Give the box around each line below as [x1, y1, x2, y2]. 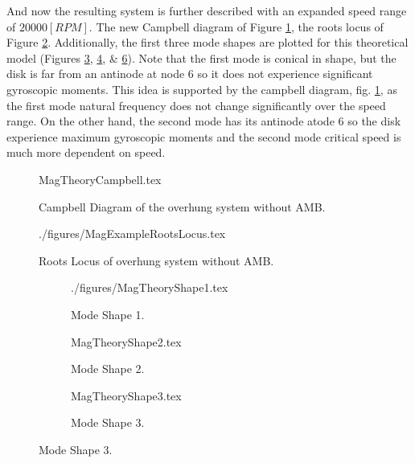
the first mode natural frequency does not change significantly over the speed [6, 96, 386, 113]
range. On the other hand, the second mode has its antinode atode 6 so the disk [6, 113, 401, 129]
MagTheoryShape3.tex [71, 387, 182, 404]
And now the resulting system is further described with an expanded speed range [6, 2, 407, 18]
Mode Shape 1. [71, 305, 145, 322]
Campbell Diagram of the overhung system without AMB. [39, 198, 326, 215]
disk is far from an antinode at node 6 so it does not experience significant [6, 65, 373, 82]
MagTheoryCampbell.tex [39, 170, 162, 187]
